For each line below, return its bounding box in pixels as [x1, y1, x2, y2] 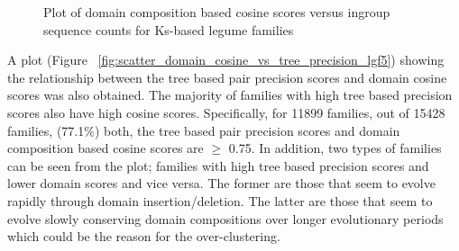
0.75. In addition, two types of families [228, 139, 442, 157]
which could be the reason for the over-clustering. [7, 227, 280, 246]
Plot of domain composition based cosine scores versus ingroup [43, 3, 390, 21]
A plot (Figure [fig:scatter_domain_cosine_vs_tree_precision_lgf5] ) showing [7, 50, 445, 69]
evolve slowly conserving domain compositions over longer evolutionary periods [7, 209, 444, 228]
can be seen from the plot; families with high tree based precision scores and [7, 156, 429, 175]
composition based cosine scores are [7, 139, 204, 157]
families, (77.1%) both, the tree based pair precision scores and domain [7, 121, 400, 139]
